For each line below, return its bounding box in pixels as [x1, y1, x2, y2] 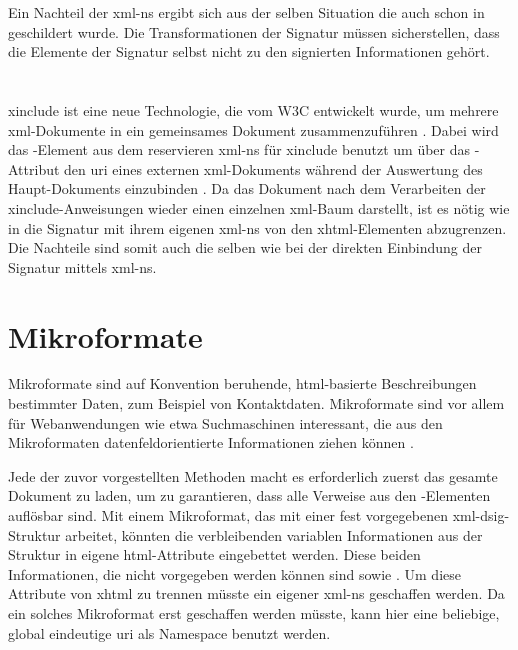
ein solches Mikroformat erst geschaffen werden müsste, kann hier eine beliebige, [8, 602, 500, 623]
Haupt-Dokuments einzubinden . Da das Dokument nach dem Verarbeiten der [8, 178, 486, 199]
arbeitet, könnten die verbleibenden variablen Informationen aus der [65, 524, 483, 545]
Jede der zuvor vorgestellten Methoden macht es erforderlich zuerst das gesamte [8, 465, 498, 486]
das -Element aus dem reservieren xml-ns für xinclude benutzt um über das [8, 139, 471, 160]
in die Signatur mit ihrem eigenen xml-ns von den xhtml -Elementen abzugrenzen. [8, 217, 507, 238]
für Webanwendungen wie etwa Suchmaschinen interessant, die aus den [8, 412, 443, 433]
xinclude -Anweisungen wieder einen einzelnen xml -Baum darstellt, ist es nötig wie [8, 197, 510, 218]
